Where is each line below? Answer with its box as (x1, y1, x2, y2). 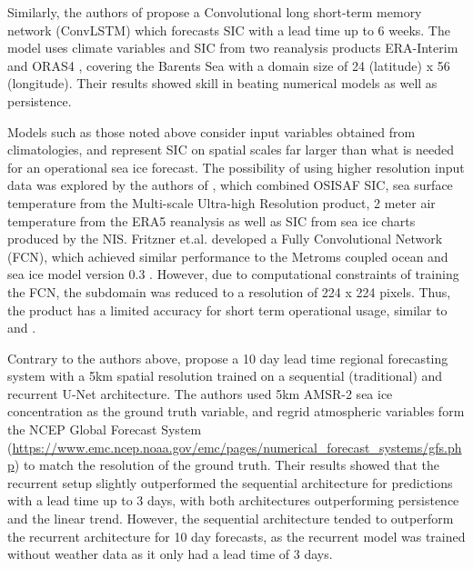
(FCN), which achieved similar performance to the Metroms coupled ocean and (7, 246, 448, 265)
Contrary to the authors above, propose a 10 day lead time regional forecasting (7, 348, 448, 367)
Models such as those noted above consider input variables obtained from (7, 122, 416, 141)
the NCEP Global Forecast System (7, 420, 202, 439)
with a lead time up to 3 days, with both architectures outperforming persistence (7, 491, 459, 510)
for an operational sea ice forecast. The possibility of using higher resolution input (7, 157, 465, 176)
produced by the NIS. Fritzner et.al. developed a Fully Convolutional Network (7, 229, 443, 248)
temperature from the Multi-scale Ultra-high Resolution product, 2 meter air (7, 193, 436, 212)
